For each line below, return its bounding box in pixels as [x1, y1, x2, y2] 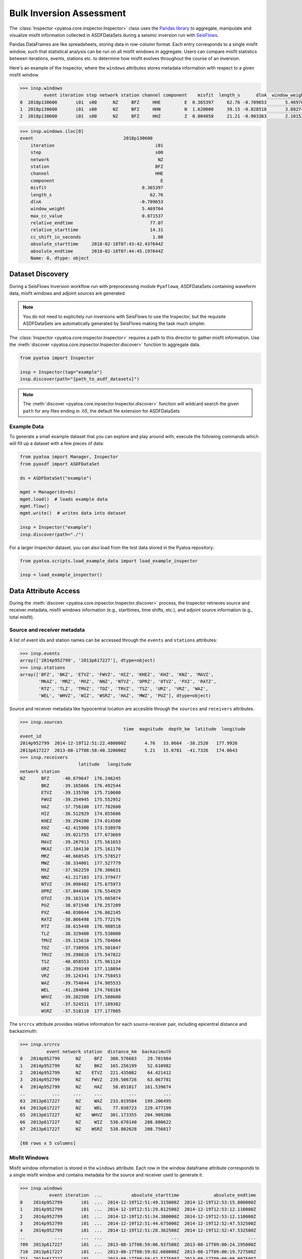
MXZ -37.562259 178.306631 [41, 867, 121, 873]
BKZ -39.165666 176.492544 [41, 783, 121, 788]
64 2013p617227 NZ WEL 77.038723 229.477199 [20, 1105, 172, 1110]
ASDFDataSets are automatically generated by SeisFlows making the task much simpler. [23, 320, 206, 327]
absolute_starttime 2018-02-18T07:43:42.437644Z [30, 241, 164, 247]
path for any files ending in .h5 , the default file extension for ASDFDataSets [23, 408, 180, 414]
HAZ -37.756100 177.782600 [41, 804, 121, 809]
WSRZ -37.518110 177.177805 [41, 1008, 121, 1014]
